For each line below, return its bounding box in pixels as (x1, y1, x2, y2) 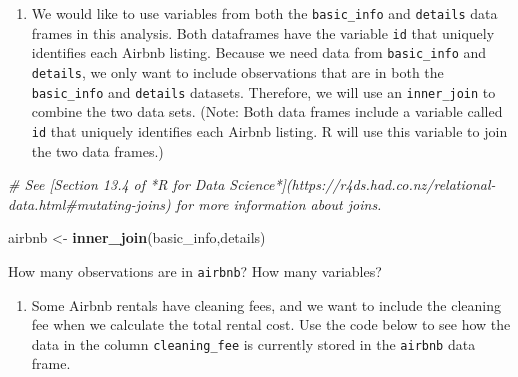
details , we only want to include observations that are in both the (31, 61, 444, 82)
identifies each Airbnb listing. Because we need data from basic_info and (31, 42, 487, 63)
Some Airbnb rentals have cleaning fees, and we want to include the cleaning (31, 294, 502, 315)
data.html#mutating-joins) (8, 193, 171, 214)
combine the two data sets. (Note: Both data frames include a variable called (31, 101, 503, 122)
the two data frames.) (31, 140, 164, 161)
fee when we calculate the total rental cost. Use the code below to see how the (31, 314, 511, 335)
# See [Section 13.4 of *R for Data (8, 174, 225, 195)
